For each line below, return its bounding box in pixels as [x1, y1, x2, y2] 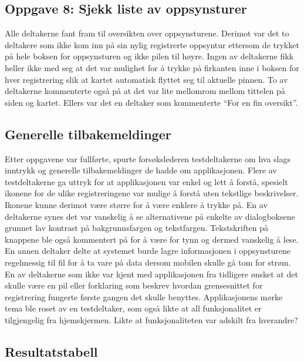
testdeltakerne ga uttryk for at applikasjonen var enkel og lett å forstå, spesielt [5, 175, 288, 187]
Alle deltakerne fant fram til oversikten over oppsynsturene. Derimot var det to [5, 27, 289, 39]
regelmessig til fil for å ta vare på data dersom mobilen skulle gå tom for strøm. [5, 256, 291, 268]
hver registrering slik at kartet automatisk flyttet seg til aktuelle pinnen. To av [5, 73, 288, 85]
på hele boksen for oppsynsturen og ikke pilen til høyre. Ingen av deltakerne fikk [5, 50, 293, 62]
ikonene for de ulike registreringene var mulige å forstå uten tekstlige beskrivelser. [5, 187, 299, 199]
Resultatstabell [5, 342, 98, 360]
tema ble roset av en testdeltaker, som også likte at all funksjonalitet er [5, 302, 262, 314]
